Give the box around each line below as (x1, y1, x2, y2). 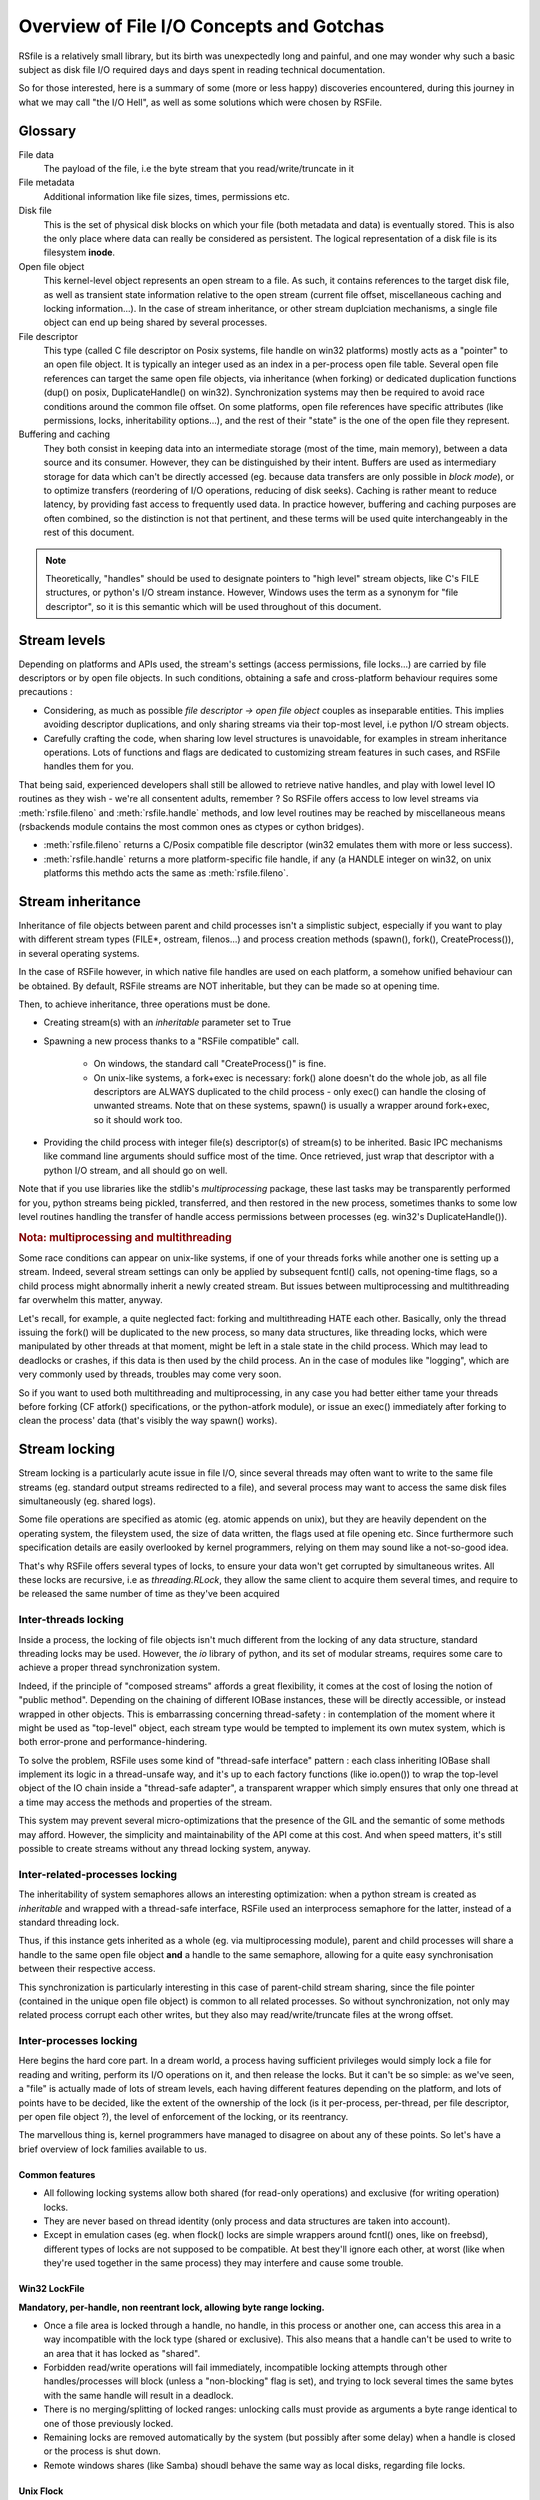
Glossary (18, 122, 77, 139)
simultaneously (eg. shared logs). (18, 1495, 156, 1507)
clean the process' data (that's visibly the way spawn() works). (18, 1415, 278, 1427)
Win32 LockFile (18, 2283, 85, 2295)
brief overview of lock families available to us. (18, 2143, 207, 2155)
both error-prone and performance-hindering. (18, 1736, 208, 1748)
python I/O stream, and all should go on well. (43, 1164, 228, 1176)
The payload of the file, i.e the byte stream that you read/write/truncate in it (43, 163, 355, 175)
